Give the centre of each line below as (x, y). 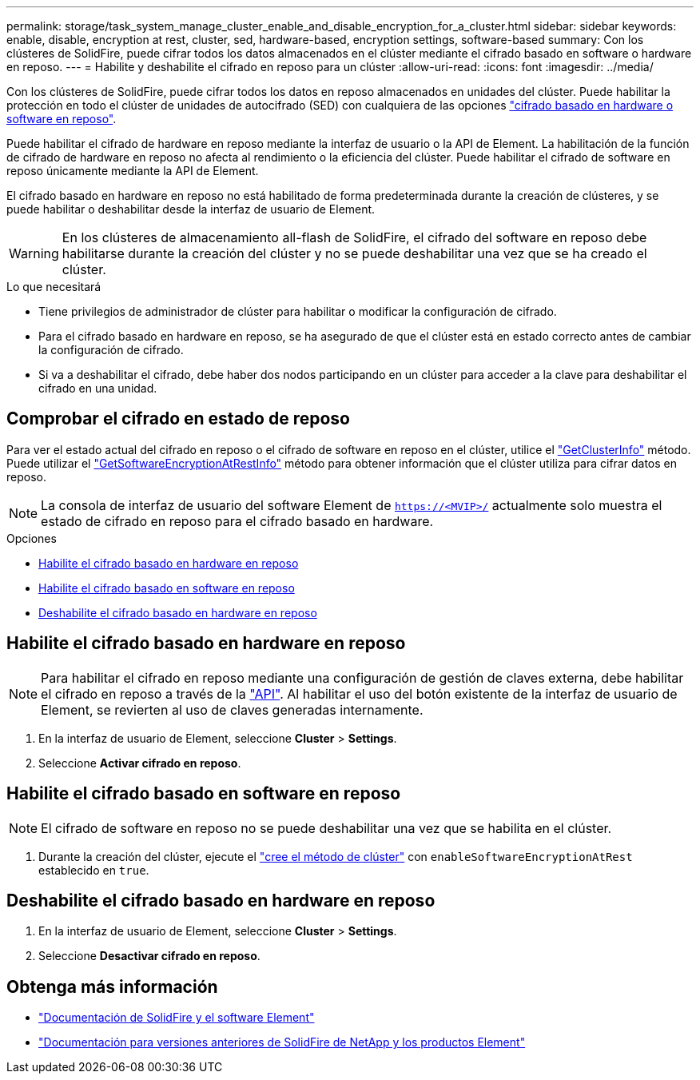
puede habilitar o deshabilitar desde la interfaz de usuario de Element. (191, 209)
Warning (34, 253)
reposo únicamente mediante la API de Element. (133, 171)
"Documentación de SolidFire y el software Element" (177, 1018)
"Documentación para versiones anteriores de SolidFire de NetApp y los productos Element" (282, 1042)
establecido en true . (94, 870)
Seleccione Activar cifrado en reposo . (140, 763)
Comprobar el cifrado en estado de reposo (178, 419)
